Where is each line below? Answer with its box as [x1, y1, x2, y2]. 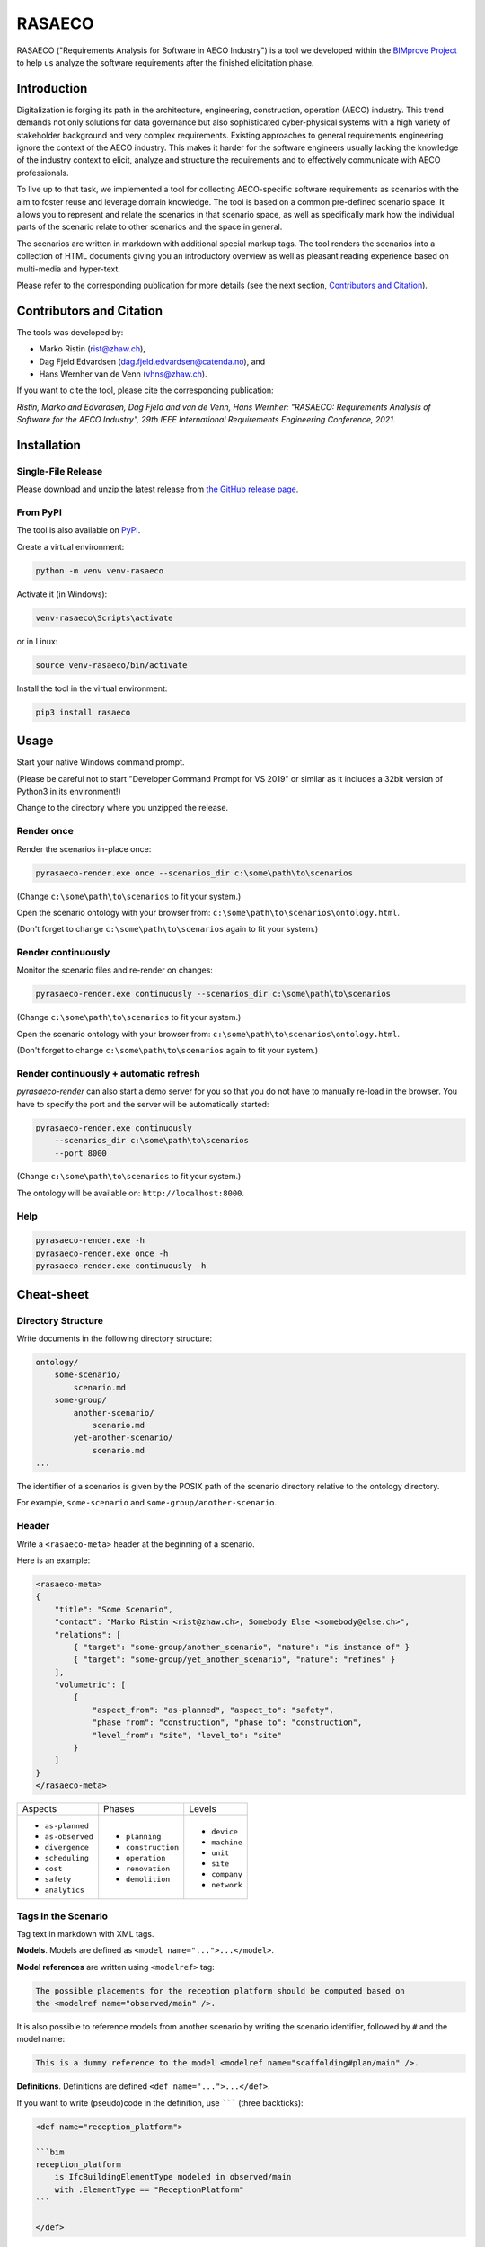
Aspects [22, 1803, 57, 1816]
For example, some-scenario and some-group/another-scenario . [16, 1497, 278, 1508]
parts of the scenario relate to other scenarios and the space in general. [16, 221, 283, 233]
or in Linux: [16, 635, 58, 646]
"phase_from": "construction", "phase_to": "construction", [92, 1718, 363, 1727]
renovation [126, 1864, 171, 1874]
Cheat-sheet [16, 1286, 90, 1302]
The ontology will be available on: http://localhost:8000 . [16, 1187, 245, 1198]
